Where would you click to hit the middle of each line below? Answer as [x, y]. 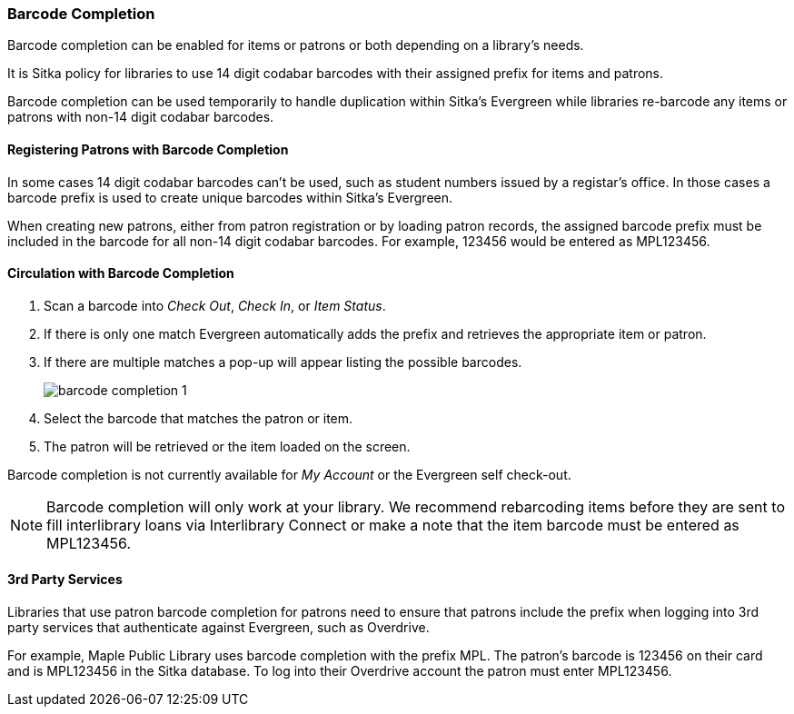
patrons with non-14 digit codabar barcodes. [141, 117]
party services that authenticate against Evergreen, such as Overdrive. [218, 628]
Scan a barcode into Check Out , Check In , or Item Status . [215, 305]
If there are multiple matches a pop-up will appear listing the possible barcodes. [283, 362]
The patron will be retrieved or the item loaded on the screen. [227, 446]
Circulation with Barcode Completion [121, 273]
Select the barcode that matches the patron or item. [198, 418]
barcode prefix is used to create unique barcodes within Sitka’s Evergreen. [230, 197]
